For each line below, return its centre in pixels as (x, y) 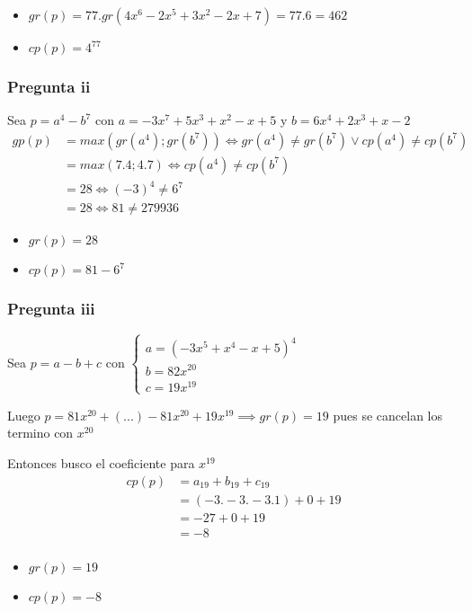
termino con (40, 433)
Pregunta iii (51, 309)
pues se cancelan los (387, 415)
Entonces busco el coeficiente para (101, 463)
